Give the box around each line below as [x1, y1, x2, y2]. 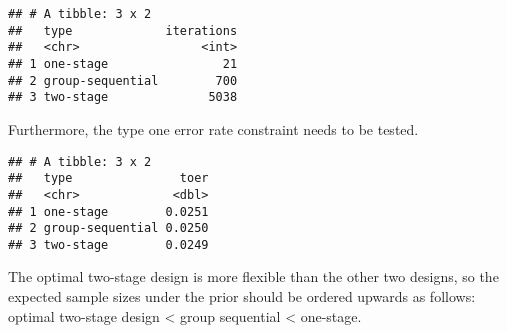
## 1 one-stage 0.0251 [8, 204, 209, 219]
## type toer [8, 171, 209, 186]
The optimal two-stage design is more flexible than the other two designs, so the [8, 266, 499, 287]
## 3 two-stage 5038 [8, 90, 238, 105]
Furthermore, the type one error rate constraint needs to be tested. [8, 118, 419, 139]
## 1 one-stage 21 [8, 56, 238, 71]
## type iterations [8, 23, 238, 38]
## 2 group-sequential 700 [8, 73, 238, 88]
